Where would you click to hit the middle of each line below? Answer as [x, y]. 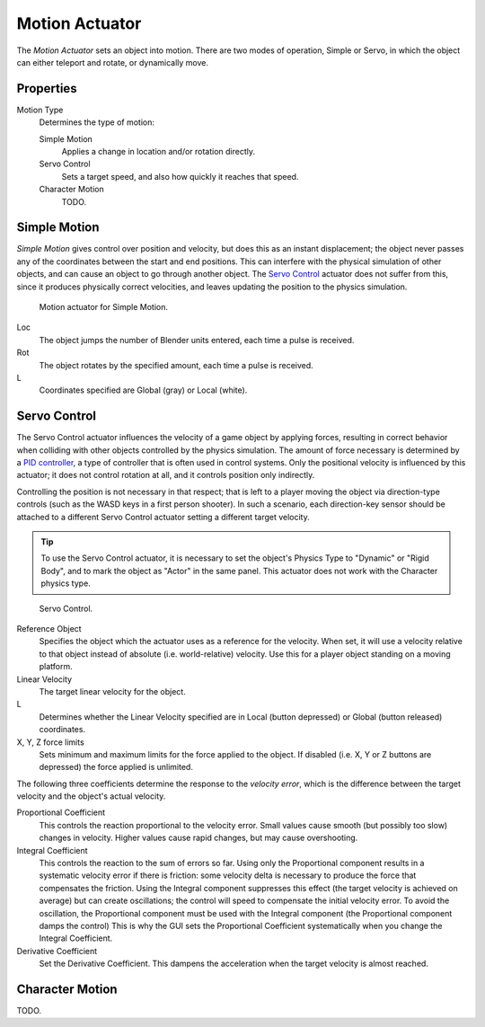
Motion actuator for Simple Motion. [104, 307]
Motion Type [40, 110]
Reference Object [49, 628]
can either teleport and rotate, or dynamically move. [113, 62]
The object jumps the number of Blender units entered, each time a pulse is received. [197, 340]
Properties [47, 89]
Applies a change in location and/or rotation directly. [159, 152]
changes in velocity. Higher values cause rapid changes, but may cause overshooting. [198, 838]
